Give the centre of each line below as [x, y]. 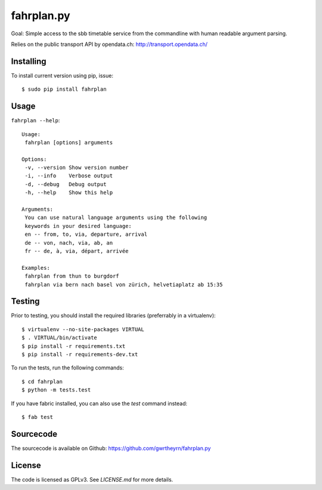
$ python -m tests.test [56, 390]
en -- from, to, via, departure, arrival [86, 235]
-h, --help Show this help [69, 193]
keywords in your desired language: [78, 226]
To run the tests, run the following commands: [68, 368]
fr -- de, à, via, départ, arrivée [77, 251]
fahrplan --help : [35, 121]
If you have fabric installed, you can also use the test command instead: [99, 403]
